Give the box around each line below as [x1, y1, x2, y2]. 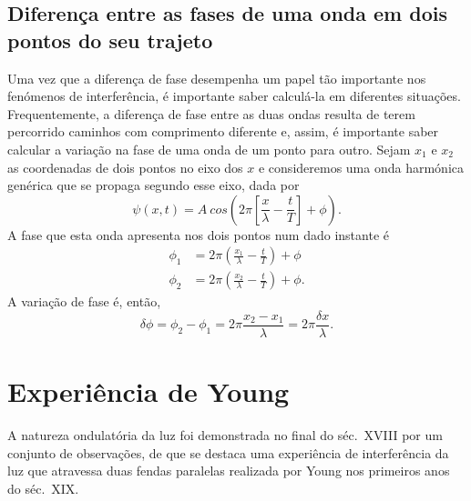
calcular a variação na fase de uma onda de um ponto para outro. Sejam [7, 139, 411, 158]
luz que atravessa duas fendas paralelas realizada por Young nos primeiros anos [7, 461, 450, 480]
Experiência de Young [7, 373, 290, 410]
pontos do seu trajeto [7, 25, 213, 54]
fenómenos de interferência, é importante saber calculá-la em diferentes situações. [7, 86, 461, 105]
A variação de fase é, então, [7, 292, 161, 311]
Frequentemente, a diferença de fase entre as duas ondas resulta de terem [7, 104, 415, 123]
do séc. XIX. [7, 478, 79, 497]
